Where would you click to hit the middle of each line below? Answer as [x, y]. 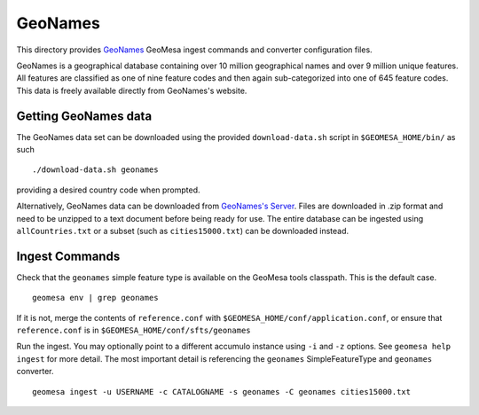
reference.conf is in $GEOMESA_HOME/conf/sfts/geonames [133, 330]
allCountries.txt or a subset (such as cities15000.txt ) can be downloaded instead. [183, 231]
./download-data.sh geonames [95, 170]
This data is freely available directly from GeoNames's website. [132, 90]
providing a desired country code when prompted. [108, 190]
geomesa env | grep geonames [95, 298]
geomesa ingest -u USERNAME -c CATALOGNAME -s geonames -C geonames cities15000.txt [222, 392]
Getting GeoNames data [84, 116]
